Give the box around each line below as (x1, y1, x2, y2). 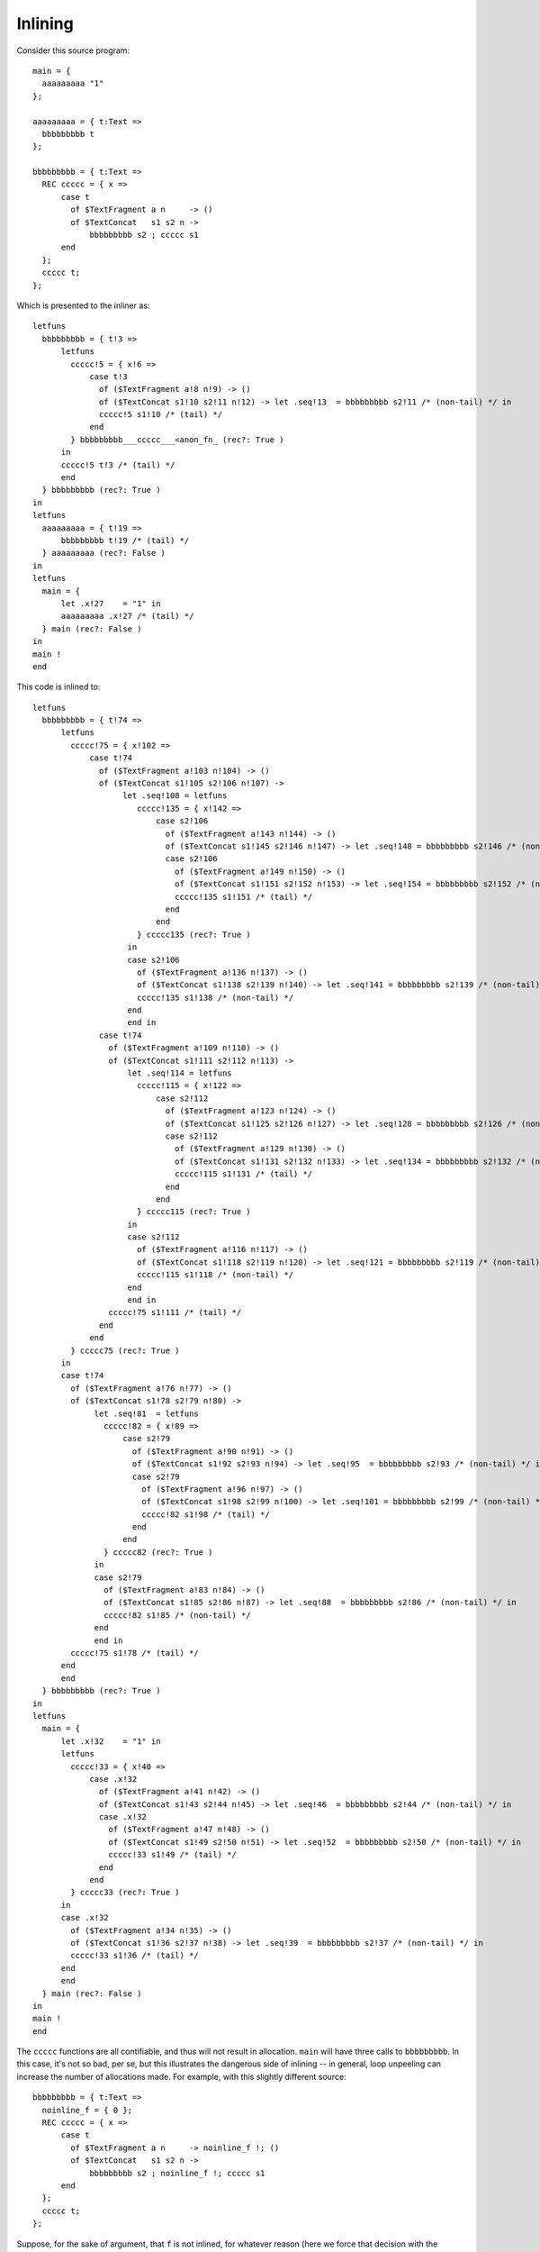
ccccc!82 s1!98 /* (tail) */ (140, 1509, 270, 1520)
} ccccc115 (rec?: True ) (136, 1207, 251, 1217)
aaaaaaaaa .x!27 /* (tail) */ (60, 611, 194, 622)
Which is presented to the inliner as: (16, 300, 150, 311)
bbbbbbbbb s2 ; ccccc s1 (89, 230, 200, 241)
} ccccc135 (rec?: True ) (136, 929, 251, 940)
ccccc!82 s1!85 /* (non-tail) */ (103, 1610, 251, 1621)
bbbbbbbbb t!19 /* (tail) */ (60, 536, 190, 545)
